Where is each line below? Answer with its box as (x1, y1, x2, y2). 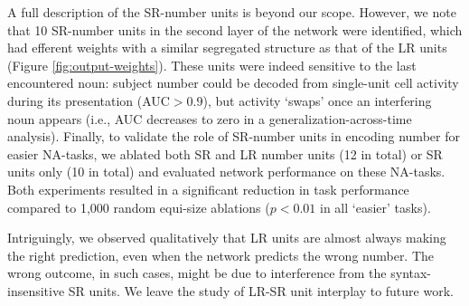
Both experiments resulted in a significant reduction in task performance (7, 179, 409, 198)
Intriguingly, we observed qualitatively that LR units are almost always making (7, 228, 446, 247)
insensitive (7, 281, 65, 300)
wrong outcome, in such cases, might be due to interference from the (7, 263, 387, 282)
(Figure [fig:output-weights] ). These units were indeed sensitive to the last (7, 55, 417, 74)
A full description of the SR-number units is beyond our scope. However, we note (7, 3, 456, 21)
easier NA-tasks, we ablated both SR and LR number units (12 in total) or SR (7, 144, 443, 163)
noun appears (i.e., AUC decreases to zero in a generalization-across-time (7, 109, 412, 128)
